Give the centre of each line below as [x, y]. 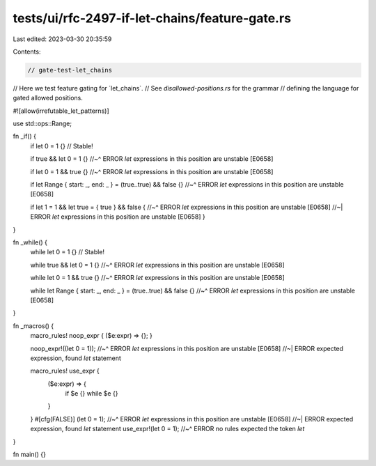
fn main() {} [30, 455]
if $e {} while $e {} [92, 394]
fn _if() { [24, 137]
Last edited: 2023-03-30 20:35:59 [62, 39]
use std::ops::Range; [42, 124]
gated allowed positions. [48, 98]
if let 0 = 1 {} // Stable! [62, 146]
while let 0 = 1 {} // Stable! [67, 252]
